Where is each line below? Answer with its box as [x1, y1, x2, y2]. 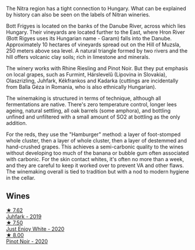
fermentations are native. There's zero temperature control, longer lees [6, 101, 177, 107]
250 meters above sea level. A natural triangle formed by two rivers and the [6, 47, 188, 54]
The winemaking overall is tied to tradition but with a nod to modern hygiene [6, 168, 189, 175]
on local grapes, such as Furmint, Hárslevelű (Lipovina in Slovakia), [6, 71, 168, 78]
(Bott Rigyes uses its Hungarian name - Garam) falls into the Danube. [6, 35, 172, 41]
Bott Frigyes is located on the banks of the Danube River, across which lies [6, 23, 186, 29]
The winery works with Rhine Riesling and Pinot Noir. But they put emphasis [6, 65, 189, 72]
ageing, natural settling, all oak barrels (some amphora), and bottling [6, 107, 171, 114]
